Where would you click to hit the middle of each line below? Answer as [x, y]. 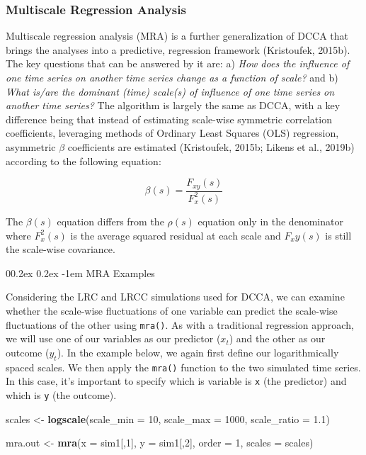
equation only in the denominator [270, 221]
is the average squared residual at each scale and [176, 235]
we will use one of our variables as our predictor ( [113, 338]
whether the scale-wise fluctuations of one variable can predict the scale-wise [172, 310]
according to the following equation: [84, 161]
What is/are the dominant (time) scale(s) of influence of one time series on [170, 91]
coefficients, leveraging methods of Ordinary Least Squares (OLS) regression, [172, 133]
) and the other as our [277, 338]
